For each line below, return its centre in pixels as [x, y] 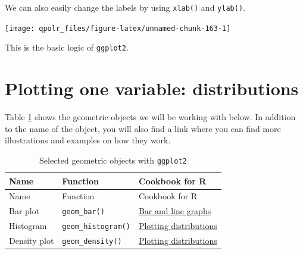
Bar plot [24, 211]
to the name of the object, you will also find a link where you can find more [143, 128]
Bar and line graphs [175, 211]
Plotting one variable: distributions [152, 88]
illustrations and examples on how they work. [88, 140]
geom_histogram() [96, 227]
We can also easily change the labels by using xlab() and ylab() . [125, 7]
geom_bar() [83, 212]
